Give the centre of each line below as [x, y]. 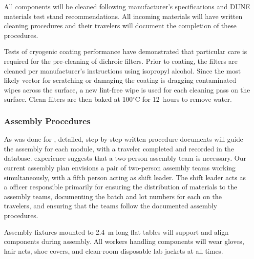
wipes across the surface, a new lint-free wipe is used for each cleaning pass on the [127, 89]
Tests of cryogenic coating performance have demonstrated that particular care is [126, 51]
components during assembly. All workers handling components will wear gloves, [124, 241]
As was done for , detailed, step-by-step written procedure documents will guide [124, 139]
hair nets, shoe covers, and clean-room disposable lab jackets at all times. [114, 250]
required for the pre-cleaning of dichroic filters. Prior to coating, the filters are [121, 61]
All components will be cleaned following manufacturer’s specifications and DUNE [127, 6]
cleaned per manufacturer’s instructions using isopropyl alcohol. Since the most [122, 70]
